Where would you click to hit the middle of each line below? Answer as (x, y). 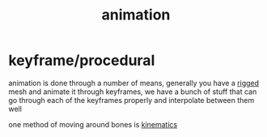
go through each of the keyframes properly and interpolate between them (131, 100)
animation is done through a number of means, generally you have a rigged (134, 83)
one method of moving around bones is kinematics (93, 124)
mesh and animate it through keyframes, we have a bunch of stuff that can (133, 92)
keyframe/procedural (82, 60)
